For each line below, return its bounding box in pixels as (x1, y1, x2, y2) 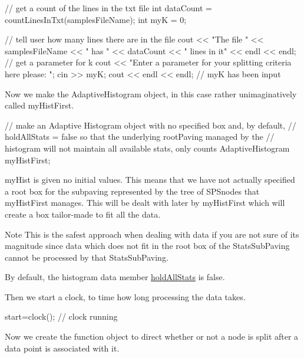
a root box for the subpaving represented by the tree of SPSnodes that (5, 185, 260, 197)
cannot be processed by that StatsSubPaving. (5, 251, 168, 263)
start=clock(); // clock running (5, 310, 118, 323)
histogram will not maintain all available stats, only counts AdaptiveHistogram (5, 142, 290, 154)
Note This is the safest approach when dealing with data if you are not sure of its (5, 228, 299, 240)
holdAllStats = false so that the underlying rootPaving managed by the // (5, 130, 275, 143)
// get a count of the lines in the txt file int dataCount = (5, 2, 213, 14)
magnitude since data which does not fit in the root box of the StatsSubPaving (5, 239, 290, 252)
